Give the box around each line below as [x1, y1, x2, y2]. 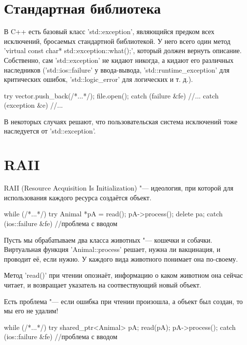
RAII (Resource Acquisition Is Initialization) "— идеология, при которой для [4, 183, 233, 193]
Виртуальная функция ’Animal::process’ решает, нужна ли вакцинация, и [4, 244, 221, 254]
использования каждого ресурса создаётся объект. [4, 192, 152, 202]
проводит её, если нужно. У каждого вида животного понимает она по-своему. [4, 253, 238, 264]
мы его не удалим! [4, 306, 58, 316]
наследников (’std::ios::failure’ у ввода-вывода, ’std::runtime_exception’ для [4, 64, 229, 75]
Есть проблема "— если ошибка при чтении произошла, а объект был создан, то [4, 296, 243, 306]
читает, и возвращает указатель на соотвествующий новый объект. [4, 279, 201, 289]
